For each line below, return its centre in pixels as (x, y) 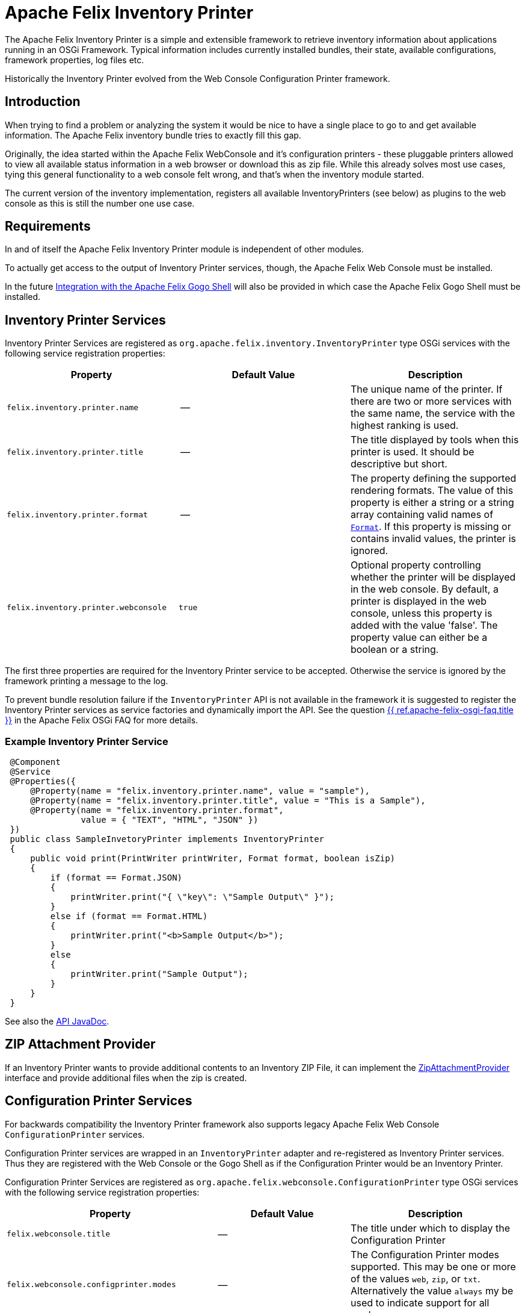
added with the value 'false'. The (424, 625)
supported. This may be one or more (433, 1266)
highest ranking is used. (404, 426)
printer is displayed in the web (419, 601)
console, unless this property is (421, 613)
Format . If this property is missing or (431, 527)
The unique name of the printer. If (426, 389)
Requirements (48, 226)
